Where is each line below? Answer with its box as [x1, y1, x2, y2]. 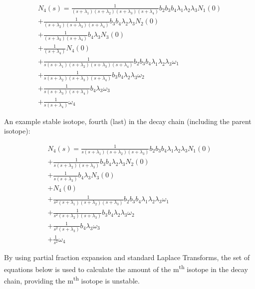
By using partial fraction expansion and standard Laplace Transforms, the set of [4, 252, 250, 262]
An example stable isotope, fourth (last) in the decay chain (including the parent [4, 116, 252, 126]
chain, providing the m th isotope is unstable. [4, 274, 140, 286]
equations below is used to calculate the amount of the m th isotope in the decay [4, 262, 248, 274]
